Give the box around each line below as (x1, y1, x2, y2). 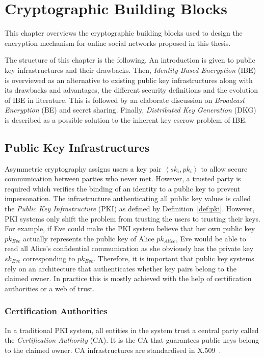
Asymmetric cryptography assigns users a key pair (5, 163, 162, 174)
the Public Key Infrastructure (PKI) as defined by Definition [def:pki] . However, (5, 203, 255, 214)
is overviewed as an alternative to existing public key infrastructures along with (5, 74, 253, 85)
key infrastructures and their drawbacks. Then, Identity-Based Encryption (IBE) (5, 64, 256, 75)
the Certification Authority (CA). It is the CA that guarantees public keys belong (5, 335, 259, 345)
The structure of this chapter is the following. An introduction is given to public (5, 54, 255, 65)
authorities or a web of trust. (5, 283, 95, 293)
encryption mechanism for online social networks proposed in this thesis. (5, 37, 231, 48)
